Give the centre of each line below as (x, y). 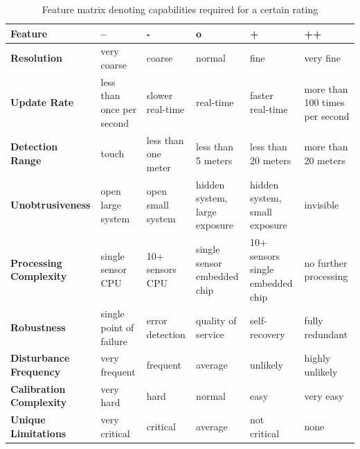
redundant (326, 334)
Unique (28, 420)
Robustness (38, 327)
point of (117, 327)
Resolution (36, 58)
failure (114, 341)
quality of (216, 320)
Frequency (36, 371)
